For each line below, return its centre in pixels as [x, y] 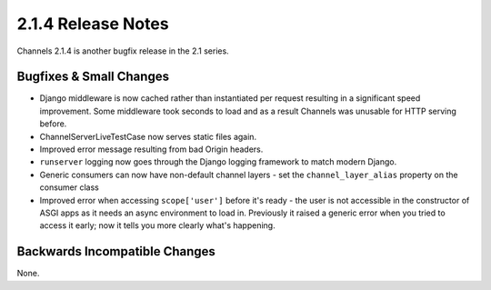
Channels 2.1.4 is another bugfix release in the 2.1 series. [123, 51]
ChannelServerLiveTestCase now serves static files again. [148, 136]
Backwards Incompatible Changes [116, 251]
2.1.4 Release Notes [93, 24]
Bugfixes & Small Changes [93, 77]
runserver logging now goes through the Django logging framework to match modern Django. [218, 162]
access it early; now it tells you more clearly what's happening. [158, 225]
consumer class [69, 187]
